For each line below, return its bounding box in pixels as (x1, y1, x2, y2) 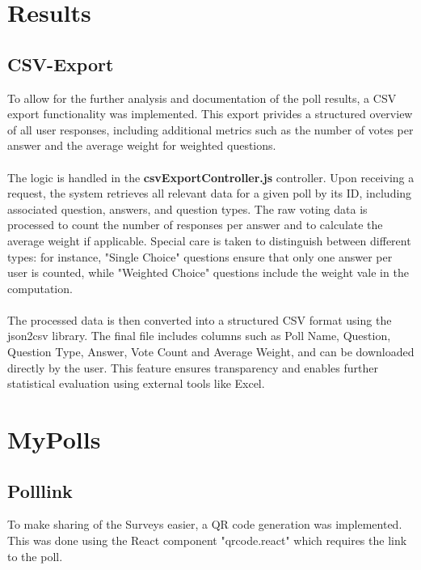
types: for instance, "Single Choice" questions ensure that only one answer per (7, 248, 393, 265)
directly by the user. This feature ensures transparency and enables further (7, 359, 378, 376)
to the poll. (7, 547, 63, 564)
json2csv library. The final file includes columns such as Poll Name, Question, (7, 327, 391, 344)
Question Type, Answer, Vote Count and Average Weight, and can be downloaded (7, 343, 415, 360)
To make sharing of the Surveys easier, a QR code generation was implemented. (7, 516, 402, 533)
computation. (7, 279, 73, 296)
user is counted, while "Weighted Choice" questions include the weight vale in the (7, 264, 409, 281)
